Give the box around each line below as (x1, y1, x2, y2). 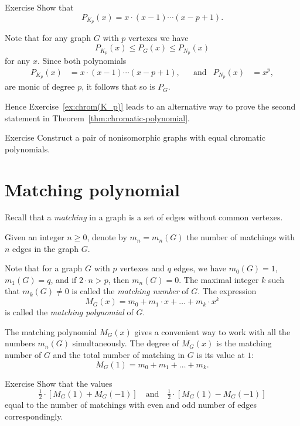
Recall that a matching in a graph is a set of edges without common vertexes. (5, 211, 283, 223)
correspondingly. (5, 410, 63, 422)
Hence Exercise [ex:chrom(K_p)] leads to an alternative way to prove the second (5, 100, 296, 112)
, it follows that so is (81, 80, 155, 93)
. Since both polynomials (37, 54, 127, 66)
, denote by (87, 231, 127, 243)
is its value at (196, 348, 245, 360)
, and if (50, 273, 77, 285)
